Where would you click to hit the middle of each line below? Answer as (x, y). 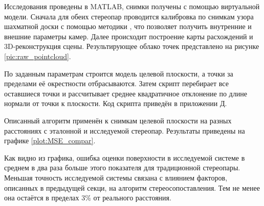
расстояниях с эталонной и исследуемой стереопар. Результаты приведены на (125, 130)
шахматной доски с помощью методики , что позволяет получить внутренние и (128, 26)
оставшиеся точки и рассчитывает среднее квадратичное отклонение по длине (126, 93)
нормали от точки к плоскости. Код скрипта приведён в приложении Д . (116, 103)
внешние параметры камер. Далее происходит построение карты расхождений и (129, 36)
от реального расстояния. (132, 198)
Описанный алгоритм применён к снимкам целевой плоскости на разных (118, 120)
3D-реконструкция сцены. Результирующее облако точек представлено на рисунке (132, 46)
